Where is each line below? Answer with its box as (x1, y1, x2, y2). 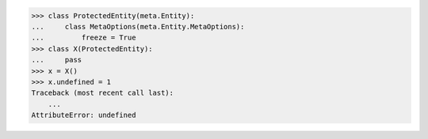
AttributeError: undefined (31, 111, 136, 120)
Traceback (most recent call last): (31, 88, 174, 98)
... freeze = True (31, 33, 136, 43)
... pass (31, 55, 82, 65)
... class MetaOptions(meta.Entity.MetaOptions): (31, 22, 245, 31)
